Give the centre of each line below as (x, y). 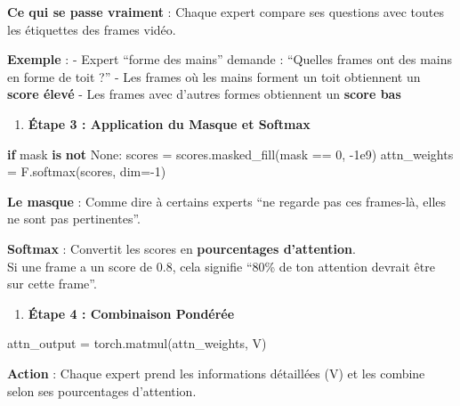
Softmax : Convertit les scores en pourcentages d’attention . (182, 248)
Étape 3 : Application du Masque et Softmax (169, 123)
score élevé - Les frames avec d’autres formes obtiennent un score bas (204, 94)
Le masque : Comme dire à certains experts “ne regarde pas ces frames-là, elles (227, 201)
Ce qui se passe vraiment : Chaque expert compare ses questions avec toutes (226, 12)
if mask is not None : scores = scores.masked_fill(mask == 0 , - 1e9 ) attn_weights (230, 154)
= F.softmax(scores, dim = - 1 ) (87, 171)
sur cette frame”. (52, 284)
